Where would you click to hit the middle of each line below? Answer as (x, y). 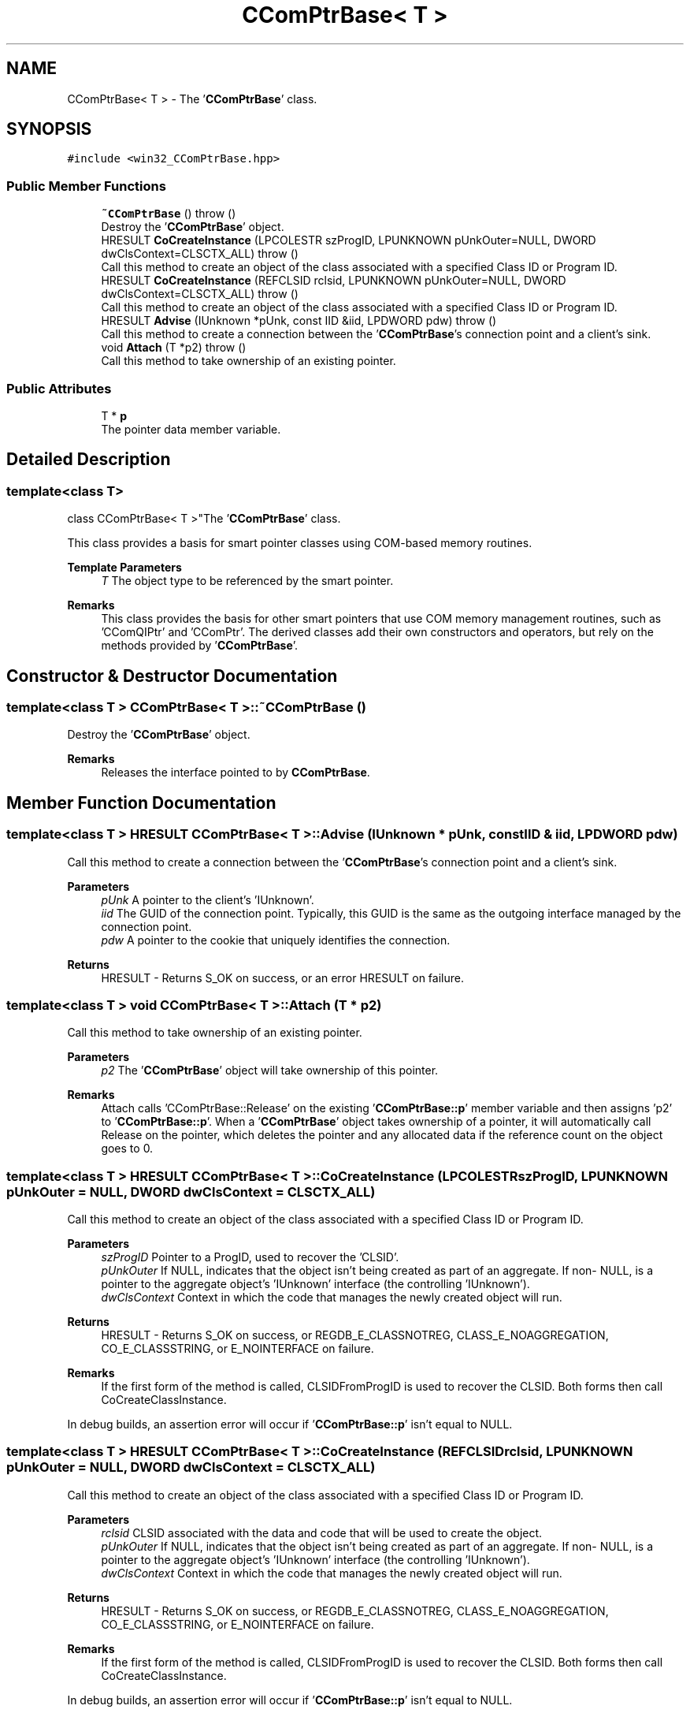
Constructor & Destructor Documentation (172, 676)
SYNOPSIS (49, 129)
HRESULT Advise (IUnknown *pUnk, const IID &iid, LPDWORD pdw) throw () (299, 321)
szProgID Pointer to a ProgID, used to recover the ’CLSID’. (250, 1257)
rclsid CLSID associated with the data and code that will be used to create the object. (322, 1532)
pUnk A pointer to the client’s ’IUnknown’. (208, 899)
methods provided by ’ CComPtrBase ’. (200, 646)
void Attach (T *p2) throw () (174, 348)
